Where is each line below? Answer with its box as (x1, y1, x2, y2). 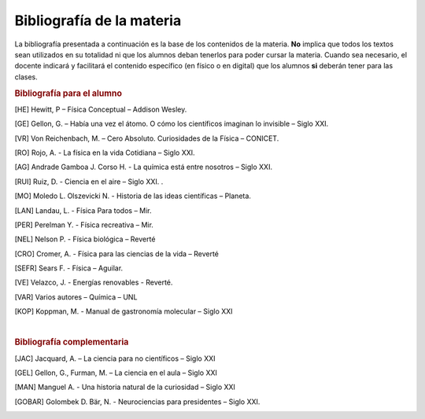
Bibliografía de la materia (14, 12, 182, 29)
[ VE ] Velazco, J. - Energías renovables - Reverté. (14, 277, 173, 287)
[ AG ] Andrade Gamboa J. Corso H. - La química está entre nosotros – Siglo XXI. (14, 162, 273, 172)
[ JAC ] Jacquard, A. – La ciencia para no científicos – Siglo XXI (14, 354, 216, 363)
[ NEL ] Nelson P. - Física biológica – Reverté (14, 234, 156, 244)
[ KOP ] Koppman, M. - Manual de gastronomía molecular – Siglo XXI (14, 307, 233, 316)
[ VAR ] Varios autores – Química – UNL (14, 292, 138, 302)
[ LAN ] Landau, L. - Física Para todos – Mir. (14, 205, 153, 215)
